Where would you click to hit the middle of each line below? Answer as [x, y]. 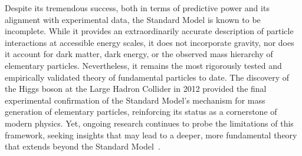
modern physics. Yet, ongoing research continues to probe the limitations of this [149, 123]
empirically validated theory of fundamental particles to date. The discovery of [147, 77]
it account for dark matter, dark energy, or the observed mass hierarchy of [139, 54]
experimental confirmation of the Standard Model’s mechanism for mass [135, 100]
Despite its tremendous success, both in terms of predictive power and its [137, 8]
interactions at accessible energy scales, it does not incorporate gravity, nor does [150, 42]
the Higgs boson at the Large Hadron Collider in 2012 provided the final [136, 89]
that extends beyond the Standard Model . [83, 146]
